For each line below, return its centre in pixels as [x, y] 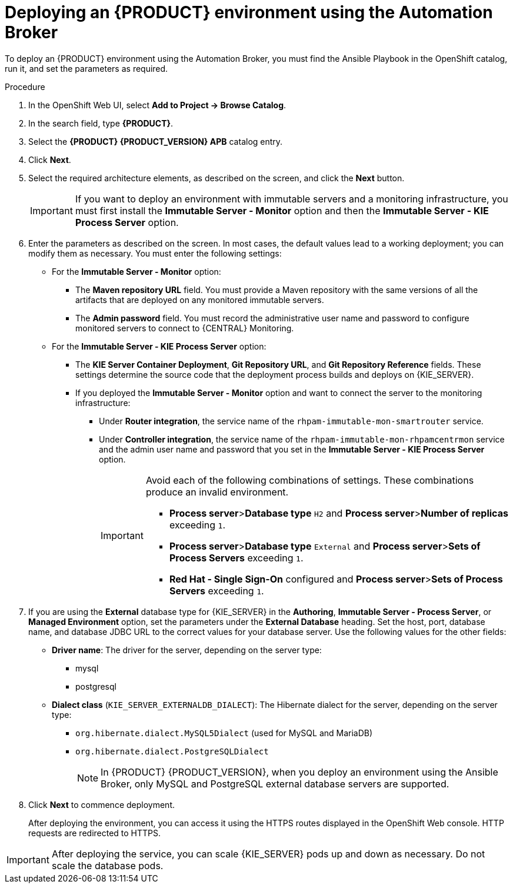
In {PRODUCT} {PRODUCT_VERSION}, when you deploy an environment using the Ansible [299, 772]
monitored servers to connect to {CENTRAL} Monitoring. [185, 328]
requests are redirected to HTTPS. [95, 833]
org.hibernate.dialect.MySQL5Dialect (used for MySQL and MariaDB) [224, 733]
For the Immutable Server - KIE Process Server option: [159, 346]
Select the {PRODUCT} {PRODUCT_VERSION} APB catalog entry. [156, 141]
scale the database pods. [107, 865]
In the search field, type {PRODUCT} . [101, 123]
